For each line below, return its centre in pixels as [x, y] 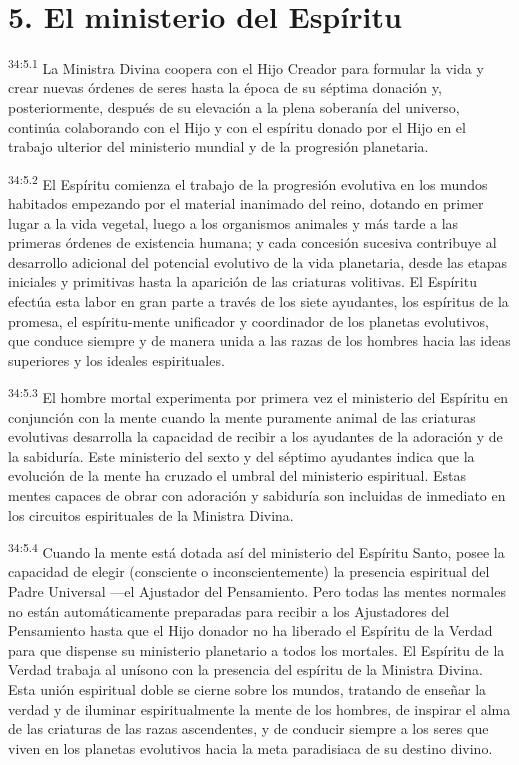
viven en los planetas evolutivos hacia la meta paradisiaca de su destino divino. [250, 747]
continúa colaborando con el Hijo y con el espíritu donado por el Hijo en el [237, 126]
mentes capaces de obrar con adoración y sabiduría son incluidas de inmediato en [257, 494]
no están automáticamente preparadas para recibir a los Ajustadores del [229, 610]
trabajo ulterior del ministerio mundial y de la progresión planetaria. [218, 146]
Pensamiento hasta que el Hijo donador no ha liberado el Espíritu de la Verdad [250, 630]
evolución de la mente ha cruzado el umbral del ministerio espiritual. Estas [237, 475]
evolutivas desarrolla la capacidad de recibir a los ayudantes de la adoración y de [255, 436]
